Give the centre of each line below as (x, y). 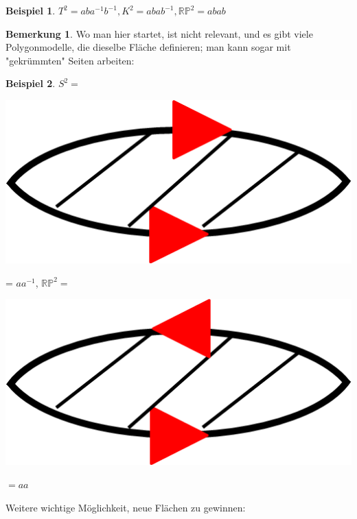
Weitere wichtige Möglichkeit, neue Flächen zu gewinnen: (126, 507)
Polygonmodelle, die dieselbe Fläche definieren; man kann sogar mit (148, 47)
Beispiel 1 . (31, 10)
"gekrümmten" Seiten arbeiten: (70, 60)
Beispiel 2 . (31, 83)
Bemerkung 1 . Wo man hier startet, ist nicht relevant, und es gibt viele (159, 33)
